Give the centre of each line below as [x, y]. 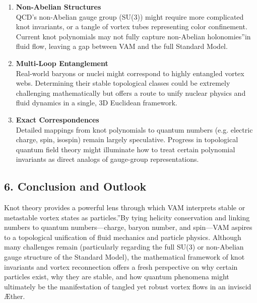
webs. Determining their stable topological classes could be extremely [123, 83]
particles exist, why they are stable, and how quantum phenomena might [117, 277]
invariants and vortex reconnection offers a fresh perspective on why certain [121, 266]
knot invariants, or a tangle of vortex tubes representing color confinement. [132, 26]
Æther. [15, 296]
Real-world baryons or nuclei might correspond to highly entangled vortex [130, 73]
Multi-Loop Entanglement [62, 63]
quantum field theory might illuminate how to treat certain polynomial [125, 149]
